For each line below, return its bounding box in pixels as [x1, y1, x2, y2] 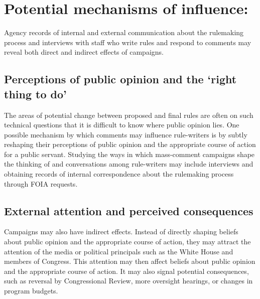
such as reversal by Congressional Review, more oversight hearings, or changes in [4, 275, 253, 286]
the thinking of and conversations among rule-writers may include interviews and [4, 159, 253, 169]
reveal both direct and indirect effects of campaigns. [4, 47, 164, 57]
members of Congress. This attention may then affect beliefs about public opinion [4, 256, 255, 266]
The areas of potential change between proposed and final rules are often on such [4, 109, 253, 120]
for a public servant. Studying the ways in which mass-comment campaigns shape [4, 148, 255, 159]
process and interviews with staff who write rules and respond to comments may [4, 37, 251, 47]
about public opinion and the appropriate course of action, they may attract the [4, 236, 251, 247]
